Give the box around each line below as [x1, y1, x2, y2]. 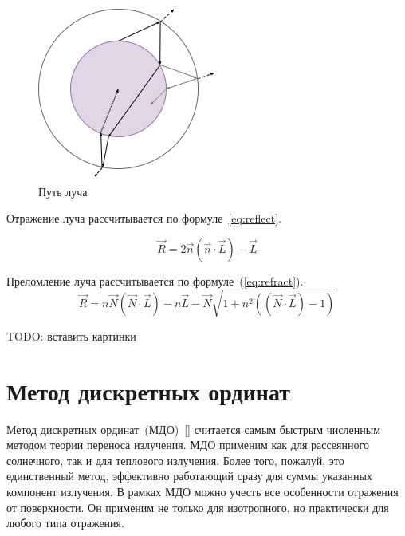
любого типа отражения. [6, 514, 124, 531]
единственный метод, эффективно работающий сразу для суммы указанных [6, 467, 372, 484]
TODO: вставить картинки [6, 327, 136, 344]
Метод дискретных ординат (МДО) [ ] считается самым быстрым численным [6, 420, 380, 437]
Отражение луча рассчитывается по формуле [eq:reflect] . [6, 210, 281, 227]
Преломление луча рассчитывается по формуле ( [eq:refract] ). [6, 272, 304, 289]
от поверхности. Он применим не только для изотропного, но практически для [6, 499, 389, 515]
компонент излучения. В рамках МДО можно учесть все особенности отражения [6, 483, 399, 500]
